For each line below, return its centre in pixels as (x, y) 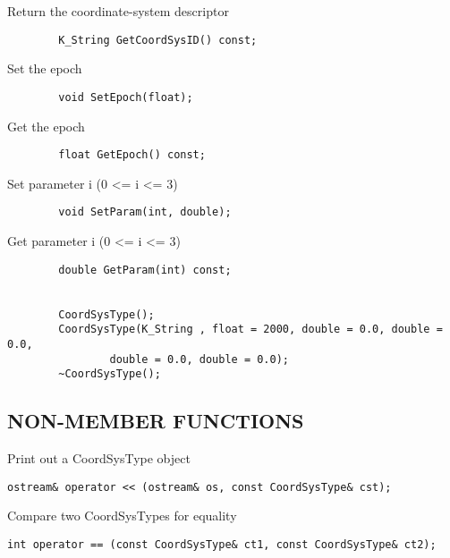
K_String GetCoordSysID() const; (158, 40)
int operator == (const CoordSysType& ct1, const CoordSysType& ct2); (222, 544)
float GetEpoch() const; (132, 155)
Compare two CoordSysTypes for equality (122, 516)
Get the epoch (46, 126)
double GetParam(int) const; (145, 270)
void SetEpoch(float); (126, 97)
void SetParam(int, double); (145, 212)
